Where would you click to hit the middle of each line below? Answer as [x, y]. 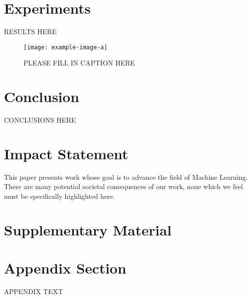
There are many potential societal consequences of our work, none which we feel [124, 186]
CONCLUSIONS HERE [40, 120]
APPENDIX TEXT [33, 291]
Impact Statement [66, 153]
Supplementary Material [88, 229]
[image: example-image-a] [65, 47]
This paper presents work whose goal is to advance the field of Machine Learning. [126, 177]
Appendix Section [65, 268]
